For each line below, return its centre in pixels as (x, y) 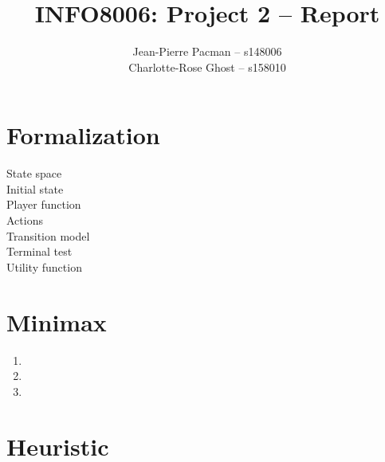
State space (34, 173)
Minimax (57, 321)
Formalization (83, 135)
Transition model (48, 235)
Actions (25, 220)
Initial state (35, 188)
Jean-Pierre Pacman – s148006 (207, 51)
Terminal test (39, 251)
